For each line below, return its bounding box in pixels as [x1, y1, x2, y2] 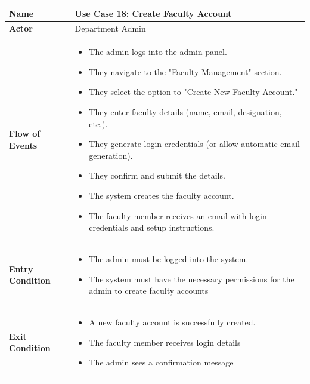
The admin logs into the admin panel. [89, 45, 227, 58]
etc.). [89, 117, 108, 130]
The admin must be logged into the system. [89, 252, 249, 265]
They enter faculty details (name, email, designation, [89, 105, 282, 118]
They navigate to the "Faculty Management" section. [89, 65, 282, 78]
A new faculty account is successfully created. [89, 316, 256, 328]
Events [9, 139, 38, 151]
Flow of [9, 127, 41, 140]
